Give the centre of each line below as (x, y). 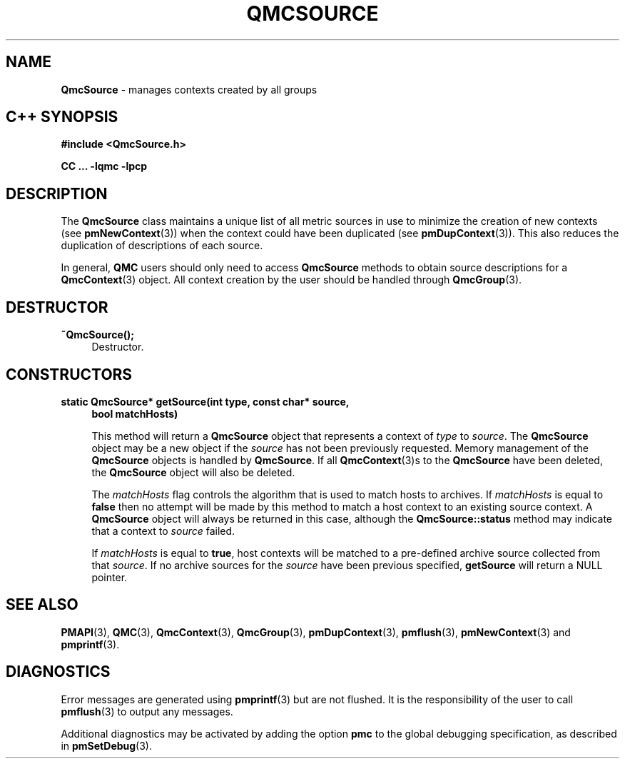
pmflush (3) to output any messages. (147, 711)
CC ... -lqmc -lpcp (104, 166)
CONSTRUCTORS (69, 374)
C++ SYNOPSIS (62, 117)
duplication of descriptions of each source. (162, 246)
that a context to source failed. (163, 531)
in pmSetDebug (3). (107, 745)
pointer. (110, 577)
